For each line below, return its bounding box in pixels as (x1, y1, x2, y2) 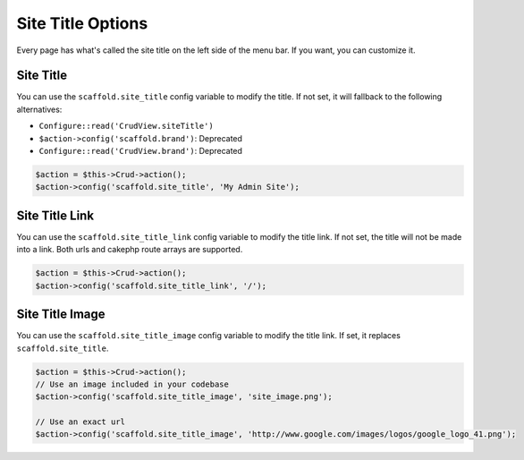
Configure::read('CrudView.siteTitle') (38, 121, 214, 132)
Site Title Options (16, 13, 148, 33)
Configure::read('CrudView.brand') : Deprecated (38, 146, 243, 157)
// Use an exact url (35, 417, 125, 427)
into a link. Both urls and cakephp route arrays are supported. (16, 244, 243, 255)
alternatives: (16, 104, 63, 115)
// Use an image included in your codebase (35, 379, 230, 389)
